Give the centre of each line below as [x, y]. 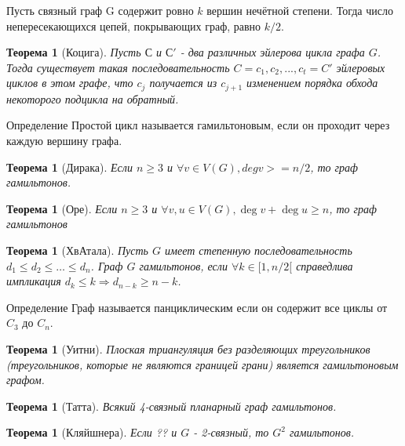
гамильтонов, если [183, 265]
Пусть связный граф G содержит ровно [100, 10]
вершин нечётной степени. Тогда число [300, 10]
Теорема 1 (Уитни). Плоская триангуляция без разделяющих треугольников [188, 348]
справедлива [325, 265]
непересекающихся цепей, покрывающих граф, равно [134, 25]
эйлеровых [361, 67]
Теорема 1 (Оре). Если [62, 208]
